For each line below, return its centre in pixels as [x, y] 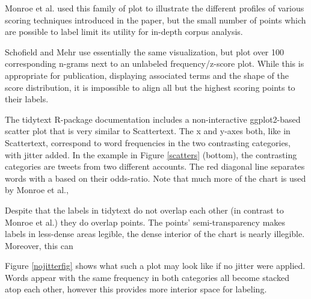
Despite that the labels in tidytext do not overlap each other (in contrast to [144, 210]
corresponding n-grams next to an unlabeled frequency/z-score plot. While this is [155, 63]
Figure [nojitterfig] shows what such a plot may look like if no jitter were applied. [155, 266]
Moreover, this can [39, 245]
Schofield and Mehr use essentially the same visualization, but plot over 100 [145, 51]
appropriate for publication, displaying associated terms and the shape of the [147, 75]
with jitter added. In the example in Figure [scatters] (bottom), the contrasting [151, 154]
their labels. [27, 99]
